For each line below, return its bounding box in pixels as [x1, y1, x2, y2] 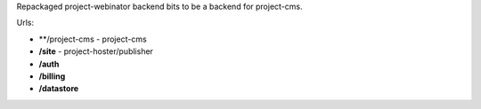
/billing [38, 71, 66, 82]
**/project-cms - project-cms [38, 34, 147, 44]
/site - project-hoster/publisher [38, 46, 153, 57]
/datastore [38, 83, 79, 94]
